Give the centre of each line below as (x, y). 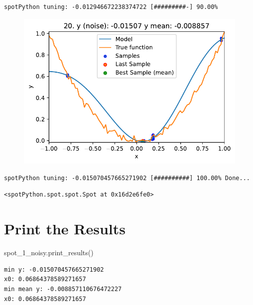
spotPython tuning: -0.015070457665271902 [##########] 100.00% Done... (127, 178)
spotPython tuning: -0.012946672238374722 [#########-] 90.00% (111, 7)
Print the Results (65, 229)
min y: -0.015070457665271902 (54, 269)
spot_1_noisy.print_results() (49, 253)
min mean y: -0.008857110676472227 (63, 289)
